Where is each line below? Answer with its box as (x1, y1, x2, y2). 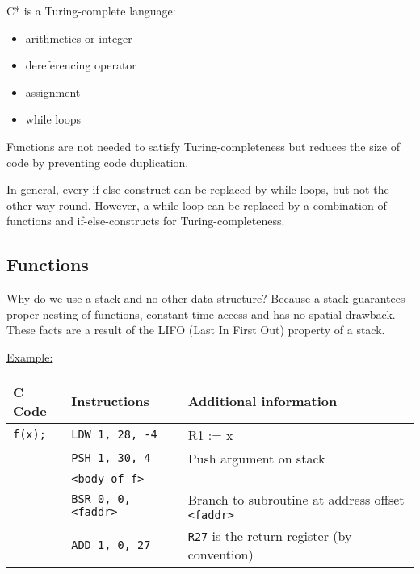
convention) (187, 544, 254, 564)
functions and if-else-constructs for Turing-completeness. (6, 212, 285, 229)
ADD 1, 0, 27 (71, 538, 151, 551)
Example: (6, 348, 53, 365)
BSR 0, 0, (71, 492, 131, 506)
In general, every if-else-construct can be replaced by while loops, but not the (6, 181, 389, 198)
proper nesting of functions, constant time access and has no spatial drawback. (6, 305, 396, 322)
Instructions (71, 392, 149, 411)
